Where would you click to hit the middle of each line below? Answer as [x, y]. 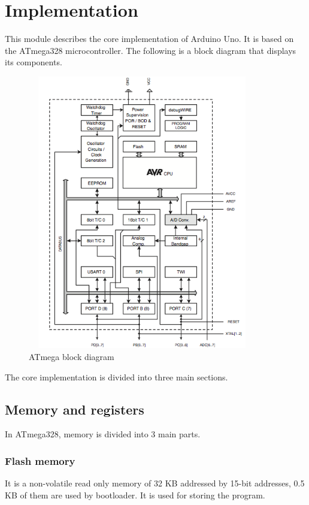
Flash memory [40, 460]
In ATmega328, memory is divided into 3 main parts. [103, 434]
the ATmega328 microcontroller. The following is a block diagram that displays [151, 50]
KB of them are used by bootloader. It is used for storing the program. [135, 495]
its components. [34, 62]
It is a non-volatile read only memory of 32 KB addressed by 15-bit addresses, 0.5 [155, 483]
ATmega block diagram [72, 357]
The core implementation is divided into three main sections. [116, 377]
